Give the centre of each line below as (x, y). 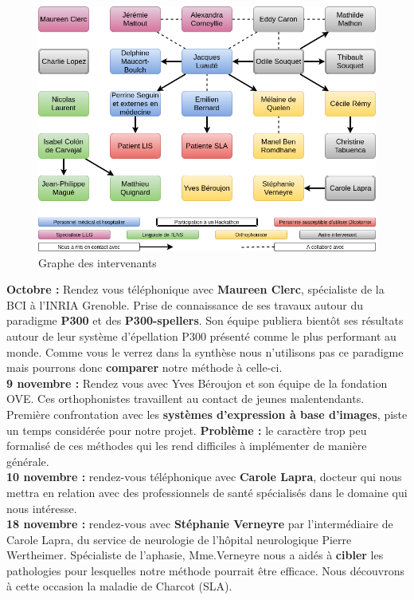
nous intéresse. (42, 508)
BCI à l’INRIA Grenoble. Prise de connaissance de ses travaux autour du (185, 304)
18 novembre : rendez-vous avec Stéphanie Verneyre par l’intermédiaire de (200, 524)
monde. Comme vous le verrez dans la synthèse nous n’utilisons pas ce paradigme (205, 351)
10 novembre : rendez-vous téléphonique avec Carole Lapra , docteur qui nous (204, 477)
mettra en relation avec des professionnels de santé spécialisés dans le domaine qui (207, 492)
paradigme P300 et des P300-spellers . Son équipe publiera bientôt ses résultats (205, 320)
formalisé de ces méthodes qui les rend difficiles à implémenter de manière (187, 446)
